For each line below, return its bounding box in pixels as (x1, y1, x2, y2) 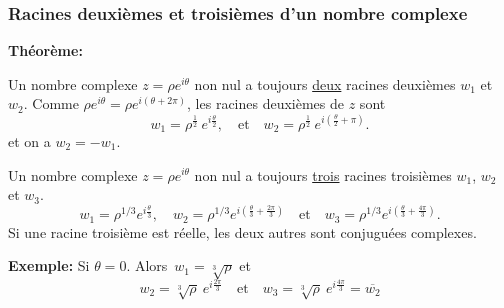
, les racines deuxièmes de (187, 93, 345, 114)
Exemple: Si (8, 255, 90, 276)
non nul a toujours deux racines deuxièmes (194, 73, 456, 94)
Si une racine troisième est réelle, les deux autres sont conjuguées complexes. (8, 221, 477, 242)
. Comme (23, 93, 79, 114)
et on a (8, 130, 51, 151)
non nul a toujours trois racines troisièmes (194, 164, 452, 185)
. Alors (126, 255, 168, 276)
